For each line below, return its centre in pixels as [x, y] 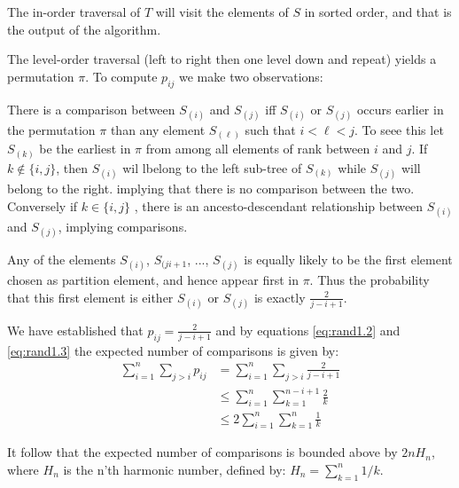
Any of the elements [62, 259]
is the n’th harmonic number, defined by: [175, 469]
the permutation [51, 129]
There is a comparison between [91, 109]
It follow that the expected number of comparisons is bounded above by [202, 452]
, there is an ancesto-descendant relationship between [279, 205]
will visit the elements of [222, 12]
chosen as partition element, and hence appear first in [153, 280]
